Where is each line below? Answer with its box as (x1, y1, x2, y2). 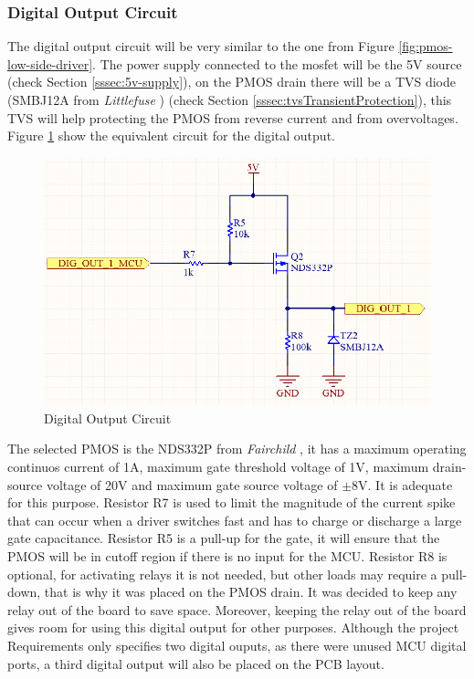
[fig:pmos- (398, 37, 453, 56)
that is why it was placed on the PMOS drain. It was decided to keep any (44, 582, 458, 601)
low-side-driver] (7, 54, 93, 73)
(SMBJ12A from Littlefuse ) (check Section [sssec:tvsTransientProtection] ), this (7, 90, 452, 109)
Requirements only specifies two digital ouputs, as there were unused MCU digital (7, 635, 467, 654)
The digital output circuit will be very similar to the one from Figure (7, 37, 395, 56)
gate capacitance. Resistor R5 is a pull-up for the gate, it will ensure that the (7, 528, 440, 548)
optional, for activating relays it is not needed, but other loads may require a (7, 564, 437, 583)
